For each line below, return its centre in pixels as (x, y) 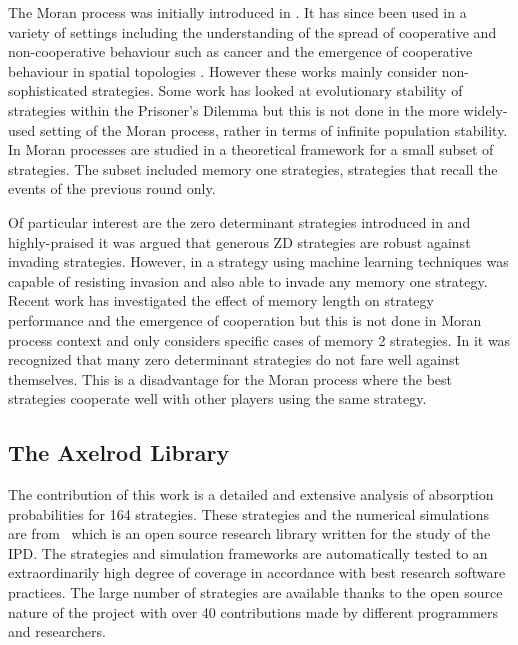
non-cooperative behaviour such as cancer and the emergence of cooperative (240, 51)
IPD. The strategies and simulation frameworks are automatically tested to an (248, 552)
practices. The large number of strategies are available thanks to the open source (255, 592)
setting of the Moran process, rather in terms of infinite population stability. (273, 129)
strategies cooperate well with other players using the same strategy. (217, 398)
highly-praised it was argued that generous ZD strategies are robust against (239, 241)
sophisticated (48, 90)
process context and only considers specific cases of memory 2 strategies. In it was (259, 339)
